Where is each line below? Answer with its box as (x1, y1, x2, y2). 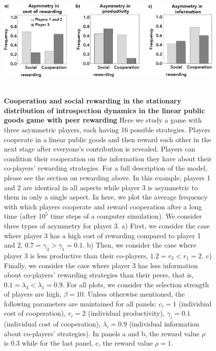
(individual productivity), (88, 308, 165, 318)
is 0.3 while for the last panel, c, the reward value (4, 338, 153, 348)
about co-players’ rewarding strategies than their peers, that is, (4, 270, 194, 280)
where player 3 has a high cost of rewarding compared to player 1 (4, 230, 201, 240)
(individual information (129, 319, 199, 329)
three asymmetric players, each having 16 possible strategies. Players (4, 125, 211, 134)
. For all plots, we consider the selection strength (62, 279, 209, 289)
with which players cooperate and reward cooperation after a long (4, 201, 202, 211)
